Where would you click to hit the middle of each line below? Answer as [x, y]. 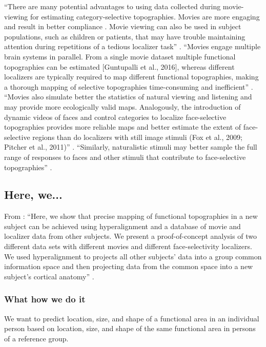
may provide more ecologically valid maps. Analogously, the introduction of [122, 106]
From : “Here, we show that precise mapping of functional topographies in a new [131, 216]
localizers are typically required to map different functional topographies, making [131, 77]
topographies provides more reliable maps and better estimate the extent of [123, 127]
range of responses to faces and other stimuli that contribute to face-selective [125, 157]
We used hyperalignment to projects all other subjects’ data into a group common [133, 256]
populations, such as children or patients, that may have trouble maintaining [125, 36]
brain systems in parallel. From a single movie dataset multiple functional [120, 56]
